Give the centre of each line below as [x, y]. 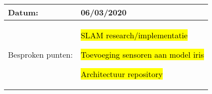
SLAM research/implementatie [134, 35]
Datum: [23, 12]
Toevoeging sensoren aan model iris [142, 54]
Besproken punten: [41, 54]
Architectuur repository [122, 74]
